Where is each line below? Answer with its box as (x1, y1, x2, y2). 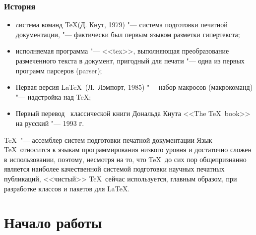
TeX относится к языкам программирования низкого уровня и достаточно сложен (4, 144, 252, 155)
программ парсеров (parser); (15, 65, 102, 75)
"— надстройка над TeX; (15, 91, 91, 102)
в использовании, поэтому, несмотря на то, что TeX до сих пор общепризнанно (4, 154, 247, 164)
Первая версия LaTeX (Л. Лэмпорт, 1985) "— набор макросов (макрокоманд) (15, 82, 253, 92)
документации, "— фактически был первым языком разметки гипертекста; (15, 29, 240, 39)
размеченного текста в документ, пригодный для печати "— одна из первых (15, 56, 245, 65)
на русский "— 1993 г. (15, 117, 84, 128)
